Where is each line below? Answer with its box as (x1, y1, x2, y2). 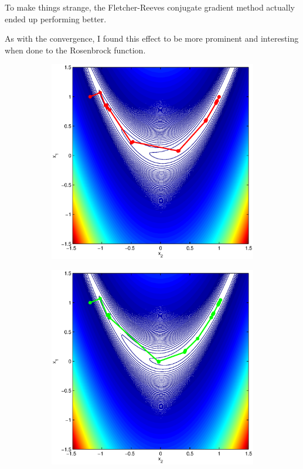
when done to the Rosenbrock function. (5, 43, 146, 56)
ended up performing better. (5, 12, 107, 25)
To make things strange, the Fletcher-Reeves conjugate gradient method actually (5, 1, 295, 13)
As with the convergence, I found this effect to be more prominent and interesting (5, 32, 299, 45)
